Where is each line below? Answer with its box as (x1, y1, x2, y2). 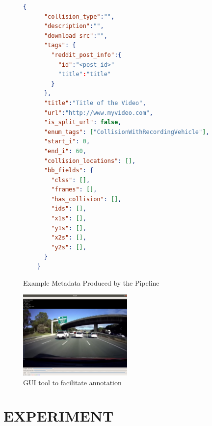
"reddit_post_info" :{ (51, 51, 122, 58)
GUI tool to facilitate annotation (23, 377, 122, 387)
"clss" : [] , (51, 176, 90, 184)
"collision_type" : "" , (44, 13, 115, 20)
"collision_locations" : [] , (44, 157, 136, 164)
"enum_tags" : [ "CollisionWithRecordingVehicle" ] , (44, 128, 210, 135)
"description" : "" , (44, 23, 104, 30)
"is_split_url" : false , (44, 119, 122, 126)
